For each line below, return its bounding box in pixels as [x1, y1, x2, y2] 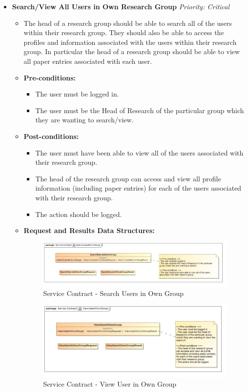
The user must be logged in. [35, 89, 119, 99]
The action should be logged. [35, 209, 122, 219]
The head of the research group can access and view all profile [35, 173, 221, 183]
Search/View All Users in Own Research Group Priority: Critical [12, 1, 230, 11]
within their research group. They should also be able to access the [23, 27, 224, 38]
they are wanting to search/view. [35, 115, 134, 125]
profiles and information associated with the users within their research [23, 37, 237, 47]
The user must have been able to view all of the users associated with [35, 147, 244, 157]
